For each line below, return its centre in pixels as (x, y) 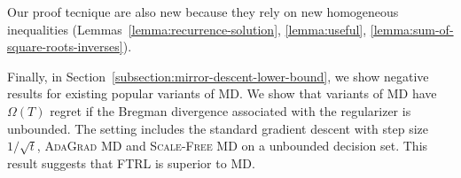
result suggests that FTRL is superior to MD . (131, 163)
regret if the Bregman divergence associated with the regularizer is (230, 110)
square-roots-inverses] (65, 46)
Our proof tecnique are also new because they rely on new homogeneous (203, 12)
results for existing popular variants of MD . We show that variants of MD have (222, 93)
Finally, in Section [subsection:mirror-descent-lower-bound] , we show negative (218, 76)
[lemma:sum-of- (412, 29)
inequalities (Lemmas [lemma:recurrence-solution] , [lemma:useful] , (187, 29)
